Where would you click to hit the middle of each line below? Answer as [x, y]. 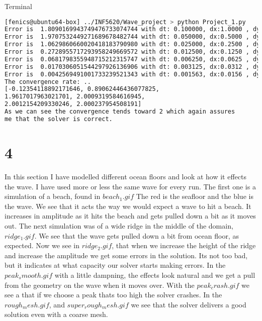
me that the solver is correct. [59, 119]
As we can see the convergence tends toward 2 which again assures [120, 112]
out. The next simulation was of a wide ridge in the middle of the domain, [119, 225]
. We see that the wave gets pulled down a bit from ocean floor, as [137, 235]
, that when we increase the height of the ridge [184, 245]
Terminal [18, 6]
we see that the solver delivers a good [189, 304]
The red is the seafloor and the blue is [195, 196]
